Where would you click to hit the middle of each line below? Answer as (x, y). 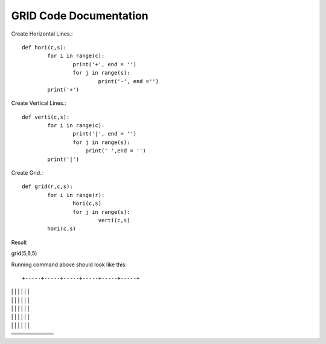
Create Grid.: (27, 173)
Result (19, 242)
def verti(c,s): (46, 117)
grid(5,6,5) (24, 254)
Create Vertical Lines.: (39, 103)
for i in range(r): (76, 195)
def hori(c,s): (44, 47)
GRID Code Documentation (80, 16)
